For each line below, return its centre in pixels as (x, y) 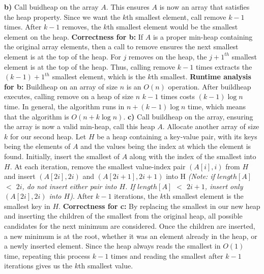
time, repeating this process (47, 255)
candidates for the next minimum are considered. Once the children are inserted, (130, 226)
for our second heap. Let (48, 136)
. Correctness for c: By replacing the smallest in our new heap (159, 206)
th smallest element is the (203, 196)
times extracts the (224, 66)
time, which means (217, 106)
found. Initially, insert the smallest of (62, 156)
